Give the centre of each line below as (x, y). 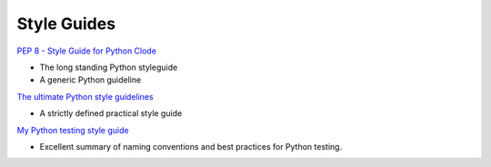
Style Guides (66, 24)
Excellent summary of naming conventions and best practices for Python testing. (191, 146)
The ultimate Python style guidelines (85, 96)
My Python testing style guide (73, 130)
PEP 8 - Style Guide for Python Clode (86, 51)
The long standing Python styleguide (109, 67)
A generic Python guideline (90, 80)
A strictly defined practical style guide (111, 113)
